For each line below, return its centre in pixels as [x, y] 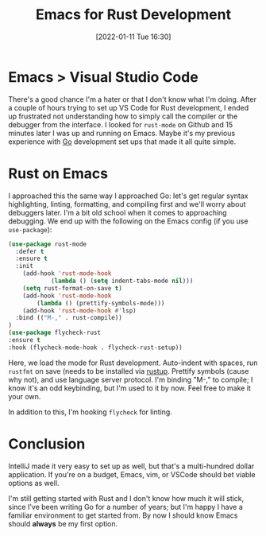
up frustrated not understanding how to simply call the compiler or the [123, 116]
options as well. [34, 483]
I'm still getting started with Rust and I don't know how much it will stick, [126, 498]
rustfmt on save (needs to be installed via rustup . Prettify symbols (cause [129, 371]
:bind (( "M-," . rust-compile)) [69, 318]
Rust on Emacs [58, 173]
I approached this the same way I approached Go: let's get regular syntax [128, 196]
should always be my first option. [63, 523]
